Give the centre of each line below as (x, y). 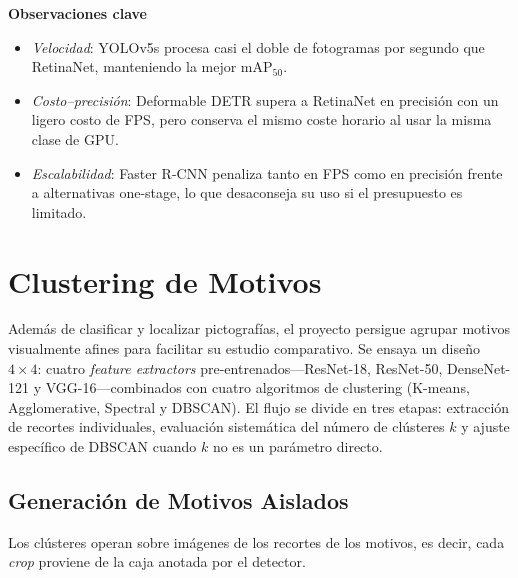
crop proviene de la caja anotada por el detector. (157, 561)
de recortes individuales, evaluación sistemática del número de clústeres (226, 426)
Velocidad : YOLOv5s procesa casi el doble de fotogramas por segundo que (258, 46)
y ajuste (485, 426)
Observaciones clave (77, 13)
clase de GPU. (75, 138)
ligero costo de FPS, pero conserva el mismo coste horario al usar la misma (261, 119)
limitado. (59, 211)
